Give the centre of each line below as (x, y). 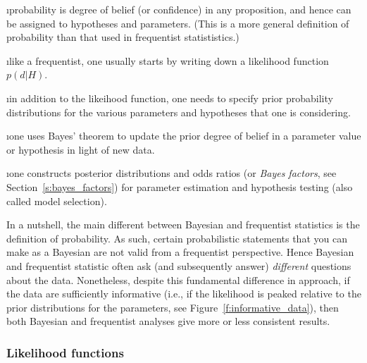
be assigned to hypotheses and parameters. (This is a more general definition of (178, 23)
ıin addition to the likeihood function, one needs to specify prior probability (170, 98)
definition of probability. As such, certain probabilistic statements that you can (177, 238)
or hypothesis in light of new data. (81, 149)
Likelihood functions (65, 352)
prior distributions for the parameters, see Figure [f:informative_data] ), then (173, 307)
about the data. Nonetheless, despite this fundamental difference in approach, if (178, 279)
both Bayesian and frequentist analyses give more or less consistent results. (168, 321)
